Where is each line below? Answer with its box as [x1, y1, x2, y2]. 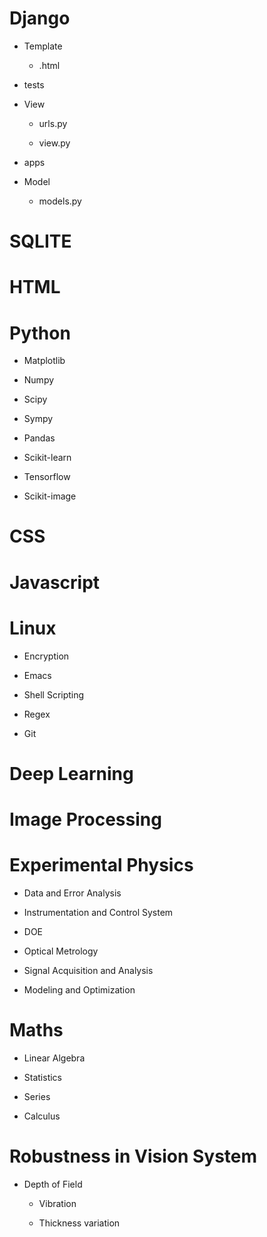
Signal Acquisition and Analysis [23, 964, 154, 976]
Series [23, 1090, 51, 1102]
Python [9, 322, 71, 344]
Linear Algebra [23, 1052, 86, 1064]
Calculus [23, 1110, 61, 1122]
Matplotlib [23, 355, 66, 367]
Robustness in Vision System [9, 1145, 258, 1167]
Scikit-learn [23, 452, 72, 464]
